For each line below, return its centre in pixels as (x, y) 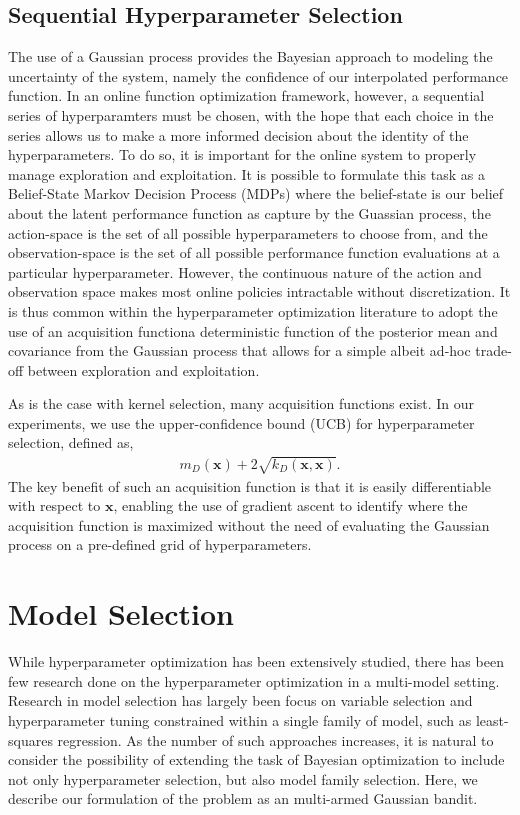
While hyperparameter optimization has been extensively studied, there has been (256, 661)
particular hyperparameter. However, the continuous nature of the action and (245, 271)
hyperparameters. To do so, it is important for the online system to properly (242, 154)
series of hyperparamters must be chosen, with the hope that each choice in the (251, 114)
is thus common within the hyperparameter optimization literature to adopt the (253, 310)
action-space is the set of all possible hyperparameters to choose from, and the (248, 232)
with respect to (54, 505)
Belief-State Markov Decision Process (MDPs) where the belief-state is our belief (256, 193)
